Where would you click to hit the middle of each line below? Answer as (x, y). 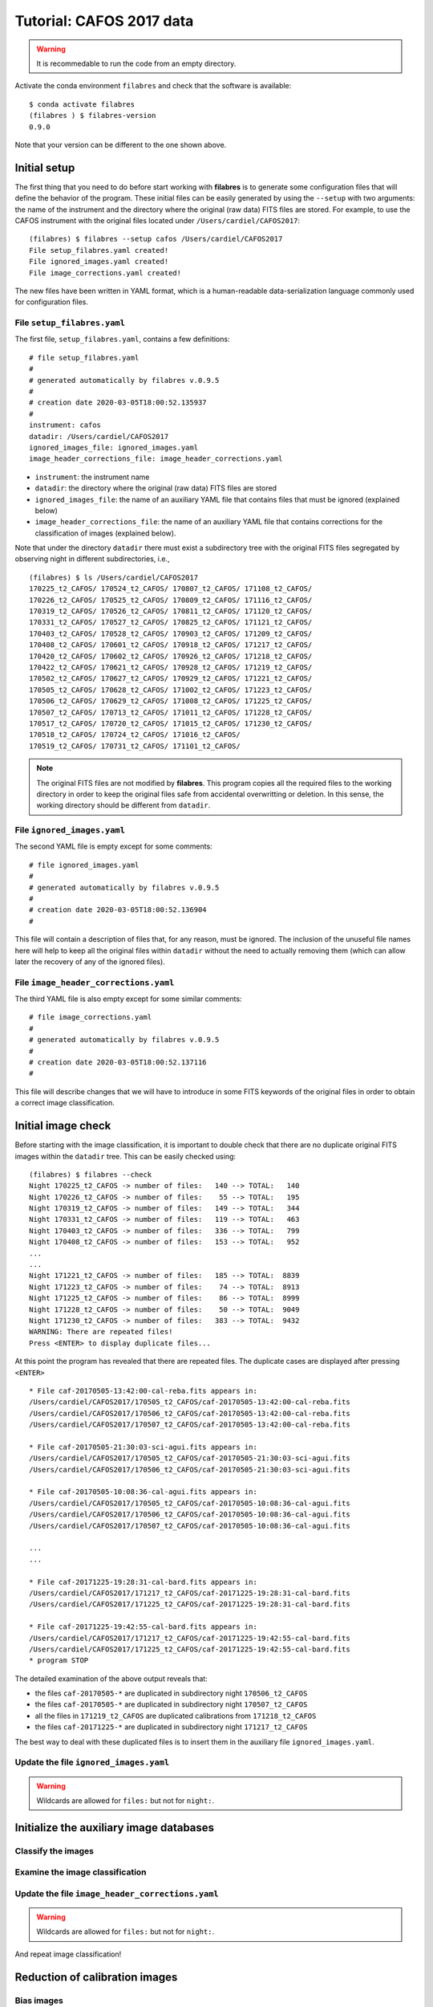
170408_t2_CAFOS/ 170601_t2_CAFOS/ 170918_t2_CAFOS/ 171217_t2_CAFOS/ (171, 645)
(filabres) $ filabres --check (91, 1174)
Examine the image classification (81, 1872)
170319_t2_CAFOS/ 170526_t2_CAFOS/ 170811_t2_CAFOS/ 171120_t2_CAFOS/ (171, 611)
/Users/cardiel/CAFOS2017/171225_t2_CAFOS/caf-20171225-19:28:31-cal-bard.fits (190, 1604)
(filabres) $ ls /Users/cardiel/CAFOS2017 (114, 577)
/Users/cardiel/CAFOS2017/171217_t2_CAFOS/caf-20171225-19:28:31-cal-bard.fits (190, 1593)
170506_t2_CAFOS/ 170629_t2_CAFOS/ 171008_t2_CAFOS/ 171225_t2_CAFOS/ (171, 701)
